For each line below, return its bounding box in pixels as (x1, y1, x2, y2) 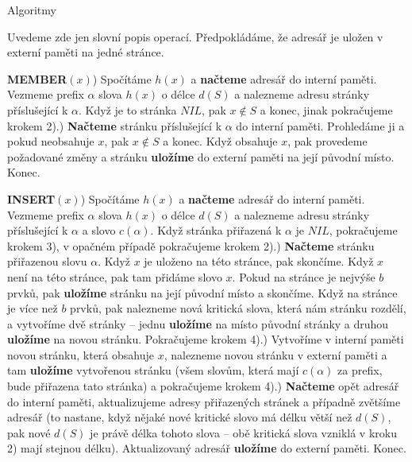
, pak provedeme (287, 133, 368, 149)
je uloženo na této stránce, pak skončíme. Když (144, 253, 374, 270)
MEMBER (7, 70, 67, 87)
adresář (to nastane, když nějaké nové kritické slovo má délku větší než (7, 409, 352, 425)
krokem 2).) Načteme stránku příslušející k (7, 117, 222, 134)
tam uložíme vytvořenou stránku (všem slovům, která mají (7, 362, 299, 379)
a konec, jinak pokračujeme (260, 101, 393, 118)
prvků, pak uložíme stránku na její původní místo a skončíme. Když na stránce (7, 284, 398, 301)
